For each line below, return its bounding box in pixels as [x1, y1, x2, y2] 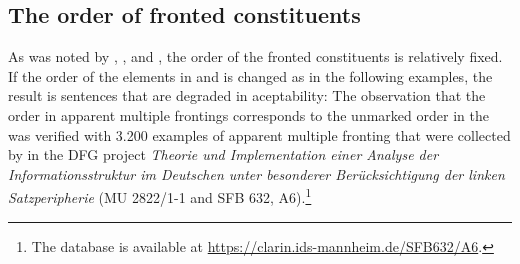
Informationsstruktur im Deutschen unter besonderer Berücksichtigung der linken [8, 163, 505, 184]
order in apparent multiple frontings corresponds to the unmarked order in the [8, 104, 489, 125]
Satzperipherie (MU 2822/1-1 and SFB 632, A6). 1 [8, 184, 312, 208]
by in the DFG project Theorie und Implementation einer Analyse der [8, 144, 439, 165]
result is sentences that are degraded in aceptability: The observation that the [8, 85, 486, 106]
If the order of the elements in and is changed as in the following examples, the [8, 65, 493, 86]
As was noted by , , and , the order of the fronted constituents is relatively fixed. [8, 46, 503, 67]
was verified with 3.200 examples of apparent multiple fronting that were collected [8, 124, 511, 145]
